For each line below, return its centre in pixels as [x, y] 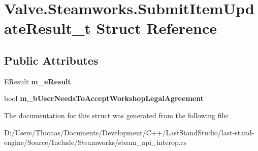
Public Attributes [51, 60]
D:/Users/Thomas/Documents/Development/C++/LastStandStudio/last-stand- [129, 132]
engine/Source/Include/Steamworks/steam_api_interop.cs [95, 142]
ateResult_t [47, 28]
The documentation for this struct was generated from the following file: [117, 115]
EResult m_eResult [38, 81]
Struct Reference [157, 28]
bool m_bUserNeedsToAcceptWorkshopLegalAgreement [104, 98]
